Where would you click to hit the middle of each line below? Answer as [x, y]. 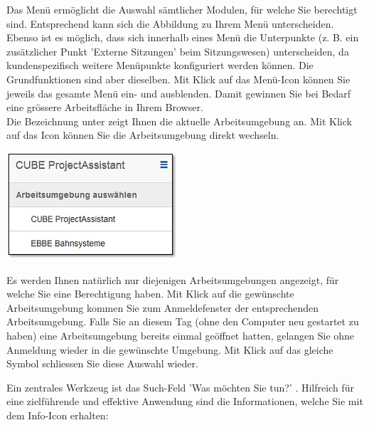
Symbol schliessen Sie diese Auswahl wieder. [102, 363]
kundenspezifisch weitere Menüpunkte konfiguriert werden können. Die [160, 65]
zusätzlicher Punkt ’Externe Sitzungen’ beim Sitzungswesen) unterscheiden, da [178, 51]
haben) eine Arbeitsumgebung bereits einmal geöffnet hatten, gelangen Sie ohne [181, 336]
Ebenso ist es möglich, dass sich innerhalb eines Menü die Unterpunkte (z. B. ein [183, 37]
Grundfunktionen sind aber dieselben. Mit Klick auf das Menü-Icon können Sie [178, 79]
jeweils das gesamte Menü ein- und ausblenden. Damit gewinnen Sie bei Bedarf [179, 93]
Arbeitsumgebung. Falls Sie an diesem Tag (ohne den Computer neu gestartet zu [183, 321]
